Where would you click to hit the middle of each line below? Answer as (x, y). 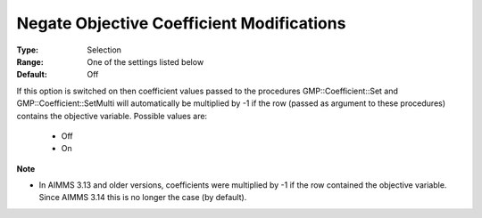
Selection (104, 50)
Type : (28, 50)
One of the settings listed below (145, 61)
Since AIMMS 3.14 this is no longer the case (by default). (143, 198)
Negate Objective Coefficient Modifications (181, 23)
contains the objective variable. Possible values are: (112, 116)
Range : (30, 61)
